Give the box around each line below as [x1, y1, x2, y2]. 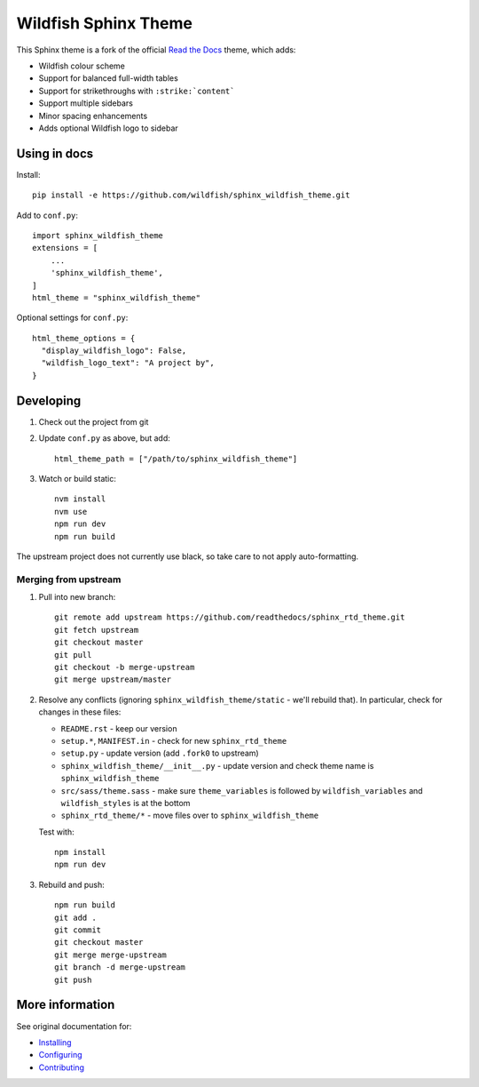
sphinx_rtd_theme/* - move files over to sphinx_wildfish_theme [60, 810, 319, 821]
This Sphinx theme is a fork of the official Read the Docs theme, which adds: [16, 44, 296, 55]
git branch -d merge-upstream [54, 963, 186, 972]
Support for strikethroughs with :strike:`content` [38, 85, 235, 96]
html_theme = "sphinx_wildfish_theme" [32, 292, 201, 302]
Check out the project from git [38, 416, 149, 427]
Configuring [38, 1050, 82, 1060]
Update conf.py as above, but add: [38, 433, 170, 444]
